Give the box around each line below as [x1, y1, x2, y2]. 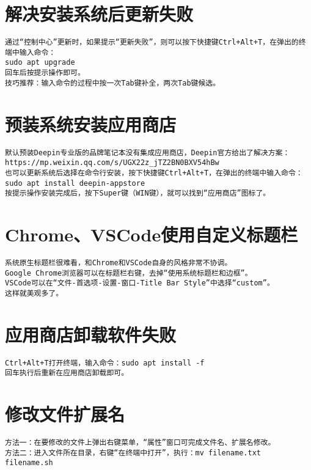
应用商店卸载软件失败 [5, 321, 177, 347]
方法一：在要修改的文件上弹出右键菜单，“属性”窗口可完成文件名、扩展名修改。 [5, 438, 276, 447]
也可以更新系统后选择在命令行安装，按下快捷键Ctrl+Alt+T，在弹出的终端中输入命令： [5, 168, 303, 177]
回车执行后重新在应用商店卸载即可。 [5, 369, 129, 378]
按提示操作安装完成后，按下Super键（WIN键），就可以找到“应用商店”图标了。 [5, 189, 271, 198]
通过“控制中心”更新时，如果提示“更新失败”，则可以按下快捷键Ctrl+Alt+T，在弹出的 [5, 38, 299, 47]
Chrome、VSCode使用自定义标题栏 [5, 222, 298, 246]
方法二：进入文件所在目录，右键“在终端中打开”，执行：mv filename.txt [5, 448, 261, 457]
